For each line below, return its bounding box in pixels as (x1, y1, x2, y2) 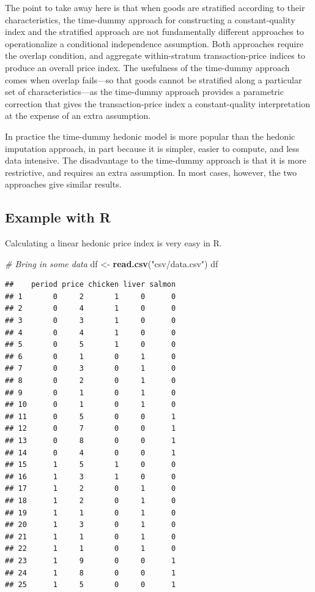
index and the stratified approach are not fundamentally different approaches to (5, 25, 304, 38)
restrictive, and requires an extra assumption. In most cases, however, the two (5, 165, 297, 178)
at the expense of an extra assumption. (5, 109, 151, 122)
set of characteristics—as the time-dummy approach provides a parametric (5, 85, 284, 98)
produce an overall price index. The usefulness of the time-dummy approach (5, 61, 290, 74)
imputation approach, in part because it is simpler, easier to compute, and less (5, 142, 300, 154)
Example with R (5, 208, 111, 227)
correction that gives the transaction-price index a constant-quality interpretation (5, 97, 311, 110)
